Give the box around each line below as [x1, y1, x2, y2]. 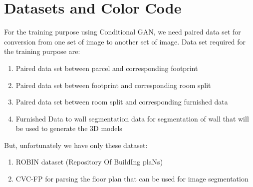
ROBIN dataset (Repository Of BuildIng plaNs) [15, 156, 163, 167]
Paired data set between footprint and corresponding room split [15, 79, 211, 90]
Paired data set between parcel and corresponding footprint [15, 62, 198, 73]
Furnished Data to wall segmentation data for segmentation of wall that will [15, 113, 249, 123]
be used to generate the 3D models [15, 123, 122, 133]
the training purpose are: [4, 46, 80, 56]
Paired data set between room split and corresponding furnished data [15, 96, 228, 107]
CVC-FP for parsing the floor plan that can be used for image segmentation [15, 173, 249, 184]
